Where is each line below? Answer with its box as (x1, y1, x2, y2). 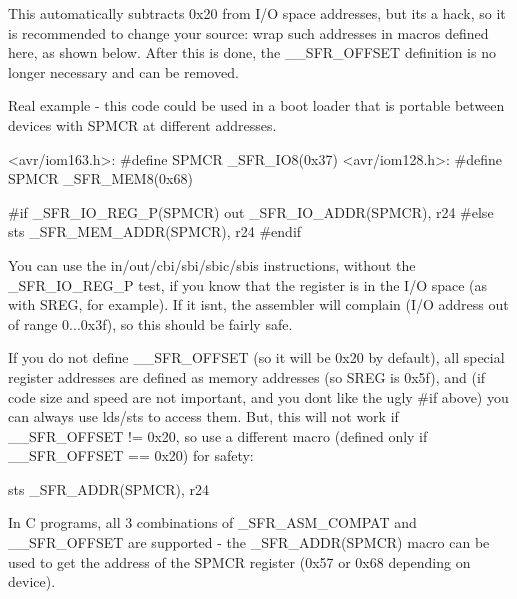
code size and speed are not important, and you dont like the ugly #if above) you (8, 386, 509, 407)
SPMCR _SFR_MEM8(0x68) (8, 168, 193, 189)
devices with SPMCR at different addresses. (8, 114, 277, 135)
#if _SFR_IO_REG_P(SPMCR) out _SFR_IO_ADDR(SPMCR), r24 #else (8, 201, 494, 222)
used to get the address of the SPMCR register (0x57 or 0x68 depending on (8, 551, 471, 572)
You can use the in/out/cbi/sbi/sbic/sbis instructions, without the (8, 254, 416, 275)
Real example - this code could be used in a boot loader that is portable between (8, 95, 505, 116)
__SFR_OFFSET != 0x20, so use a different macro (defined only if (8, 425, 428, 446)
